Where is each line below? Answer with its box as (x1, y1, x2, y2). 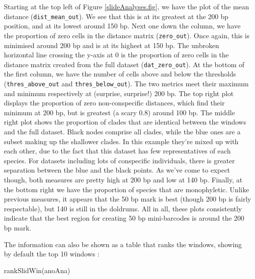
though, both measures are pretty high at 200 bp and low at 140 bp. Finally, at (4, 174, 243, 184)
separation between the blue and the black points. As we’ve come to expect (4, 165, 230, 175)
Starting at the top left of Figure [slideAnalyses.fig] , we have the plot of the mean (4, 1, 249, 11)
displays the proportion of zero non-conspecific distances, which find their (4, 98, 225, 108)
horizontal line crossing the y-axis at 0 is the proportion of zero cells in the (4, 50, 229, 60)
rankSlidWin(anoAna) (4, 265, 71, 275)
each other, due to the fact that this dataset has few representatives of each (4, 146, 231, 156)
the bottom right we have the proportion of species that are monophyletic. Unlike (4, 184, 249, 194)
